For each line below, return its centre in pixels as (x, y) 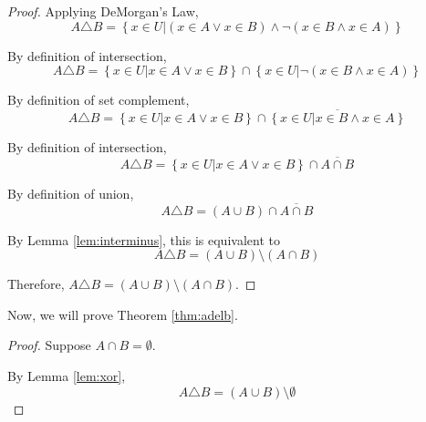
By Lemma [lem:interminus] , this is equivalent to (144, 239)
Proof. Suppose (49, 345)
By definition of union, (71, 193)
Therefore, (36, 284)
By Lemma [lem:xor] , (67, 376)
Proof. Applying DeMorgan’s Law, (103, 11)
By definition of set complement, (99, 100)
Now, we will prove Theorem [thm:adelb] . (123, 314)
